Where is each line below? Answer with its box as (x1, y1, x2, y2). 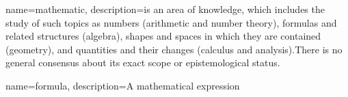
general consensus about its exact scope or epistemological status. (5, 55, 280, 70)
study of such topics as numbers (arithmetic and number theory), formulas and (5, 15, 337, 29)
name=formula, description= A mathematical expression (5, 78, 240, 92)
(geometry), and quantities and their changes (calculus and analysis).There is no (5, 42, 343, 56)
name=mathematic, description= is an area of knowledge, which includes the (5, 2, 325, 16)
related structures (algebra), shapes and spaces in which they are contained (5, 29, 321, 43)
